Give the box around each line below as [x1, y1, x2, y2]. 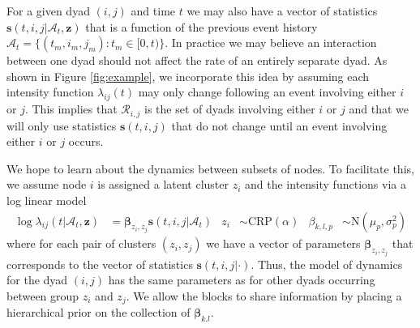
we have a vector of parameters [206, 235, 361, 252]
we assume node [6, 176, 87, 193]
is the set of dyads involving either [144, 100, 315, 117]
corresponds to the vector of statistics [6, 255, 193, 272]
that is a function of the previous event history [85, 18, 318, 35]
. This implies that [24, 100, 118, 117]
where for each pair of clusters [6, 235, 156, 252]
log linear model [6, 192, 87, 208]
